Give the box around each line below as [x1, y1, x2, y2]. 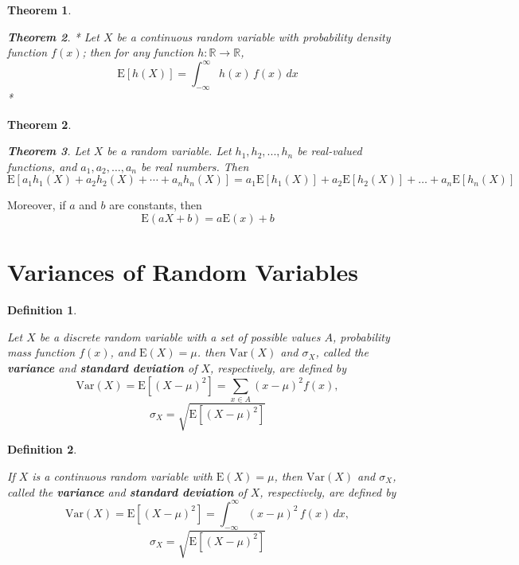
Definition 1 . [7, 302, 77, 318]
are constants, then [109, 197, 202, 213]
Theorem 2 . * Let [7, 28, 100, 45]
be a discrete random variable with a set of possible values [39, 328, 321, 345]
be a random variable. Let [107, 142, 232, 159]
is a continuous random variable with [32, 468, 213, 485]
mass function [7, 344, 76, 360]
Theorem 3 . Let [7, 142, 90, 159]
